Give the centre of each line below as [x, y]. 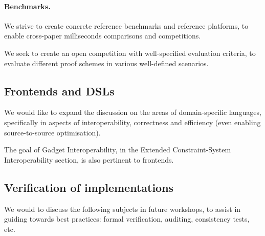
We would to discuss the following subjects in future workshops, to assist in [123, 209]
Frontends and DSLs [59, 91]
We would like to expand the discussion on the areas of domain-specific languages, [133, 112]
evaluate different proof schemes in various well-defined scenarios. [106, 63]
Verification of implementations [89, 187]
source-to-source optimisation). [52, 132]
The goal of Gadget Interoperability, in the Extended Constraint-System [118, 150]
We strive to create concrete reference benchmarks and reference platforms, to [126, 25]
